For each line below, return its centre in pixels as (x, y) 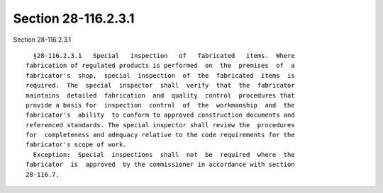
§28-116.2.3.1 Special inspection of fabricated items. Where (164, 55)
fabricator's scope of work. (76, 145)
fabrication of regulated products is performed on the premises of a (160, 66)
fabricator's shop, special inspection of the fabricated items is (160, 75)
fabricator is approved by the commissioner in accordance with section (160, 165)
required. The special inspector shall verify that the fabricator (160, 86)
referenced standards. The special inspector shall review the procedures (160, 125)
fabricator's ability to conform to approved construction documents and (160, 115)
